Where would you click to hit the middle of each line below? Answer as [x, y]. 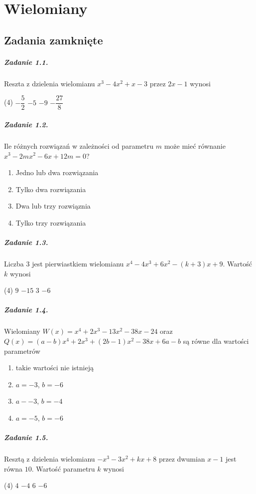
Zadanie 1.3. [26, 242]
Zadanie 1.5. [26, 437]
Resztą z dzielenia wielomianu [50, 459]
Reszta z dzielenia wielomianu [50, 83]
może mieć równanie [195, 145]
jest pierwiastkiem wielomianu [78, 264]
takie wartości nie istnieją [55, 368]
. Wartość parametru [63, 468]
